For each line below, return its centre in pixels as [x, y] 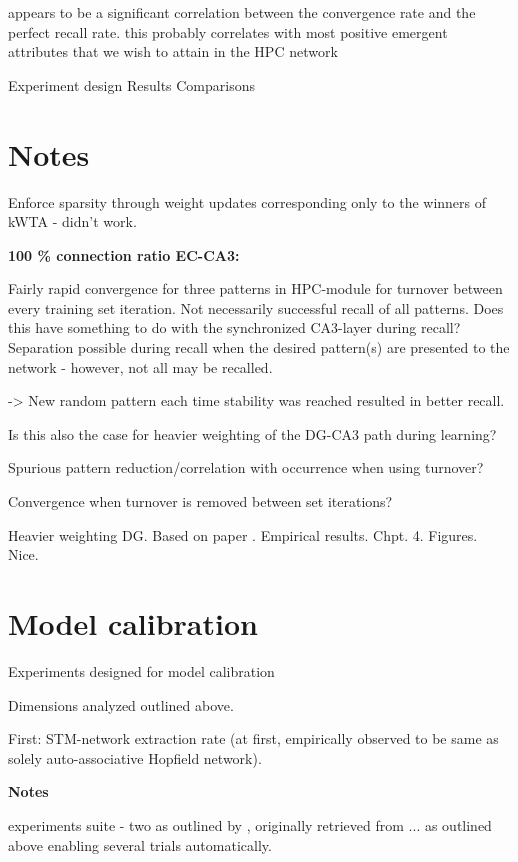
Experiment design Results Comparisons [132, 84]
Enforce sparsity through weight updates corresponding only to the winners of [247, 201]
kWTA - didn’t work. [72, 221]
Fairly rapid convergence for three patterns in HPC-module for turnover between [255, 288]
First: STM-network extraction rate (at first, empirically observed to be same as [253, 738]
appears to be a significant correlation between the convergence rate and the [242, 12]
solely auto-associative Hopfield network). [135, 757]
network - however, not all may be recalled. [140, 366]
